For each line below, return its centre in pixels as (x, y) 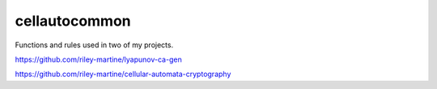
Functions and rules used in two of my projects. (94, 45)
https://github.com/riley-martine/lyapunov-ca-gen (98, 59)
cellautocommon (73, 21)
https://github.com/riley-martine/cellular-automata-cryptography (123, 74)
